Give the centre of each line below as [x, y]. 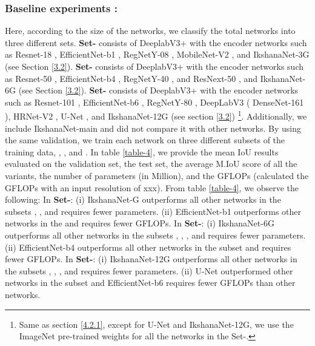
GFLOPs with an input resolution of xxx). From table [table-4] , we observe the [152, 187]
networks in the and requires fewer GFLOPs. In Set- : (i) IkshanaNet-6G [140, 223]
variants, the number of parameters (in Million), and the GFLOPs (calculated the [157, 175]
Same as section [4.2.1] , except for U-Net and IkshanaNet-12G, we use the [156, 324]
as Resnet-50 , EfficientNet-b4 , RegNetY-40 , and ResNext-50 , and [131, 78]
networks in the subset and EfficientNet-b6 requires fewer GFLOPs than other [150, 283]
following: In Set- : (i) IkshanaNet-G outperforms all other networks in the [143, 199]
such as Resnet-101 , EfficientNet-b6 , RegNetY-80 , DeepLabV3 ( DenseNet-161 [154, 102]
